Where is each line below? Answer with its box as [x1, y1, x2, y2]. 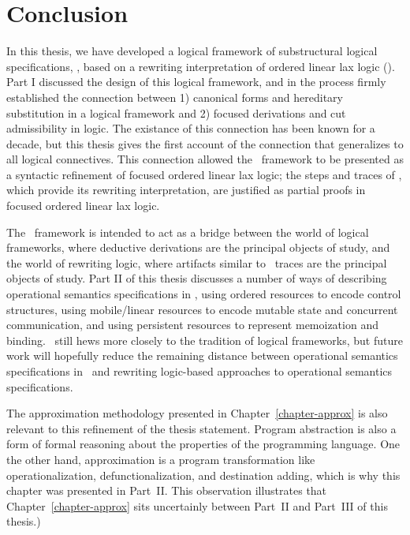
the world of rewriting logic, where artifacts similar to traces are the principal [6, 254, 387, 271]
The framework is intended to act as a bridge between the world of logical [6, 223, 369, 240]
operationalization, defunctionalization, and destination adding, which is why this [6, 466, 401, 483]
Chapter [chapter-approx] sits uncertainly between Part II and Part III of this [6, 497, 388, 514]
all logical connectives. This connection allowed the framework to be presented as [6, 151, 404, 167]
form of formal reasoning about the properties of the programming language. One [6, 436, 401, 452]
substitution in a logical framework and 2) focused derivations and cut [6, 104, 346, 121]
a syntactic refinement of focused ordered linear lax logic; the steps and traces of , [6, 166, 402, 182]
